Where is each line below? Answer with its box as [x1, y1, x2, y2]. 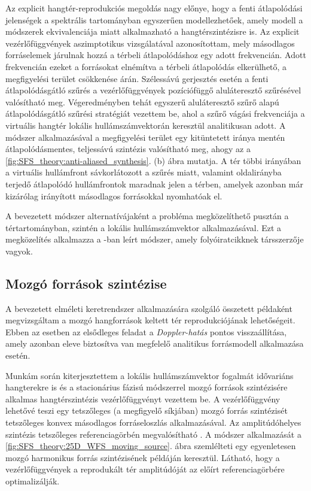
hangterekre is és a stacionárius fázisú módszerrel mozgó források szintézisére [5, 381, 288, 393]
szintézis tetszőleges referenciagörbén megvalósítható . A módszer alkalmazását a [5, 428, 301, 440]
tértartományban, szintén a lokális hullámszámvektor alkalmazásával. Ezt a [5, 221, 282, 234]
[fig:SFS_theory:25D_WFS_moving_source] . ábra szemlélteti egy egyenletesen [5, 440, 296, 452]
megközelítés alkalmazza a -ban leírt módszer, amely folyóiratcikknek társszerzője [5, 233, 304, 245]
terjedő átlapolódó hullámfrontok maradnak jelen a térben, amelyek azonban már [5, 177, 304, 190]
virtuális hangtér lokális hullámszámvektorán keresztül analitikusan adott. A [5, 119, 286, 131]
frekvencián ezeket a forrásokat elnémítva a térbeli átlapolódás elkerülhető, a [5, 60, 287, 72]
